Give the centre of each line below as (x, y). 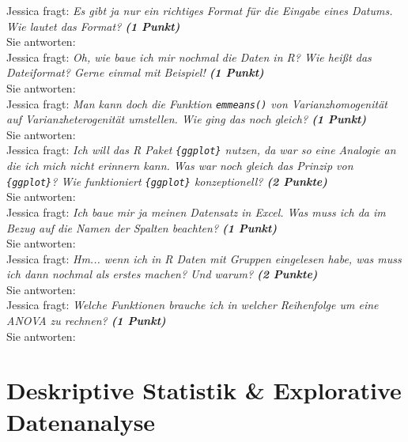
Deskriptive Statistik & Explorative (204, 390)
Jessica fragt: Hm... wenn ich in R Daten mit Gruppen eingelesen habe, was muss (204, 258)
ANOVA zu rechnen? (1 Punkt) (86, 321)
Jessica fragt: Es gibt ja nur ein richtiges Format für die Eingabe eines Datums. (200, 10)
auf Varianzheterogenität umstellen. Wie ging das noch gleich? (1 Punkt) (187, 119)
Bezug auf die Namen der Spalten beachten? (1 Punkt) (142, 227)
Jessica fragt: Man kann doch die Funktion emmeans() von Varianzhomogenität (197, 103)
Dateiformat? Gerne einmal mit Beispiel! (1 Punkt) (135, 72)
